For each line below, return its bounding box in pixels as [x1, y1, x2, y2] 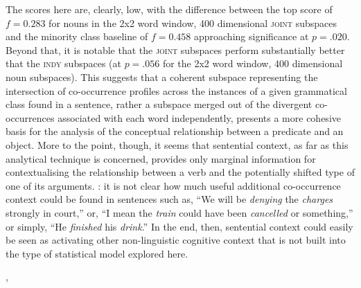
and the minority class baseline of [6, 29, 148, 44]
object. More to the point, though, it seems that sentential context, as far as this [6, 137, 349, 152]
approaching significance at [193, 29, 309, 44]
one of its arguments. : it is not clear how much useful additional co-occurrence [6, 178, 341, 192]
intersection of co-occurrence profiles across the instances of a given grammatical [6, 83, 347, 98]
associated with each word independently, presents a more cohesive [58, 110, 341, 125]
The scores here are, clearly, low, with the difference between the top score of [6, 2, 333, 16]
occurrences [6, 110, 55, 125]
